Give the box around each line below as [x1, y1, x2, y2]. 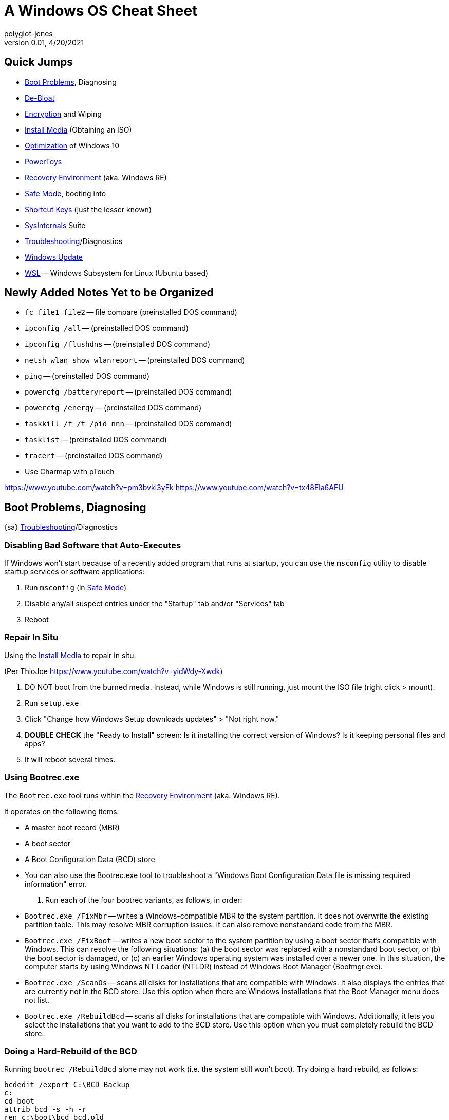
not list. [25, 995, 49, 1004]
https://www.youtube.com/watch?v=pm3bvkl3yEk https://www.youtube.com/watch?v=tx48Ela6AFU [4, 483, 344, 492]
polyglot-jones [4, 29, 53, 38]
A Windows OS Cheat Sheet [4, 2, 198, 20]
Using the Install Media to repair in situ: [4, 650, 136, 660]
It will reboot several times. [25, 755, 116, 764]
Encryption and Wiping [25, 109, 102, 118]
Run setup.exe [25, 698, 79, 707]
